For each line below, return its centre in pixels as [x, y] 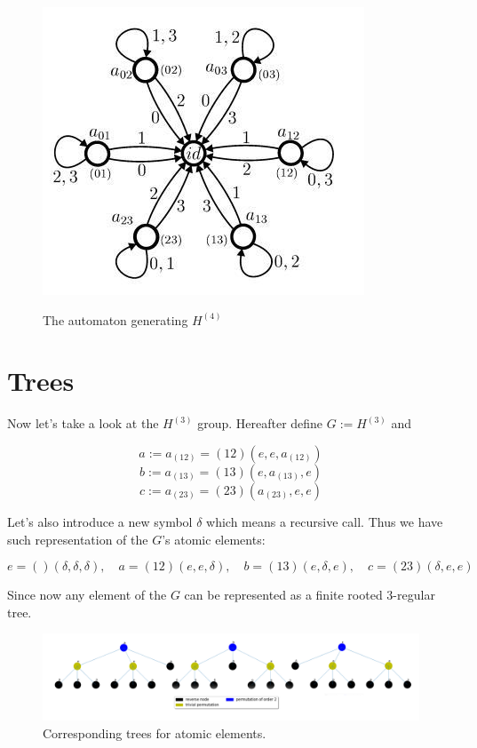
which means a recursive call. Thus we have [325, 521]
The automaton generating [115, 319]
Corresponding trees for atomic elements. [155, 732]
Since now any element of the [87, 595]
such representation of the [78, 539]
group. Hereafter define [260, 423]
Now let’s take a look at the [83, 423]
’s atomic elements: [214, 539]
